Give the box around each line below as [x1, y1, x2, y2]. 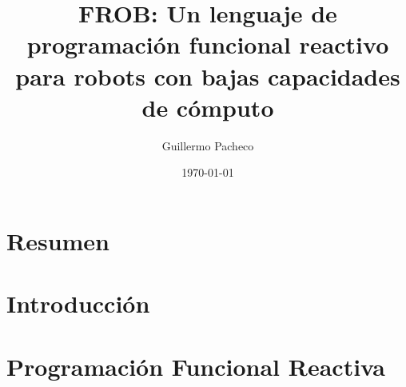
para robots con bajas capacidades [15, 59, 400, 92]
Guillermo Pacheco [161, 137, 254, 154]
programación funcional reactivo [26, 28, 389, 61]
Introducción [6, 287, 150, 320]
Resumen [6, 224, 109, 257]
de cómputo [141, 90, 274, 123]
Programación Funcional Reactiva [6, 349, 385, 382]
